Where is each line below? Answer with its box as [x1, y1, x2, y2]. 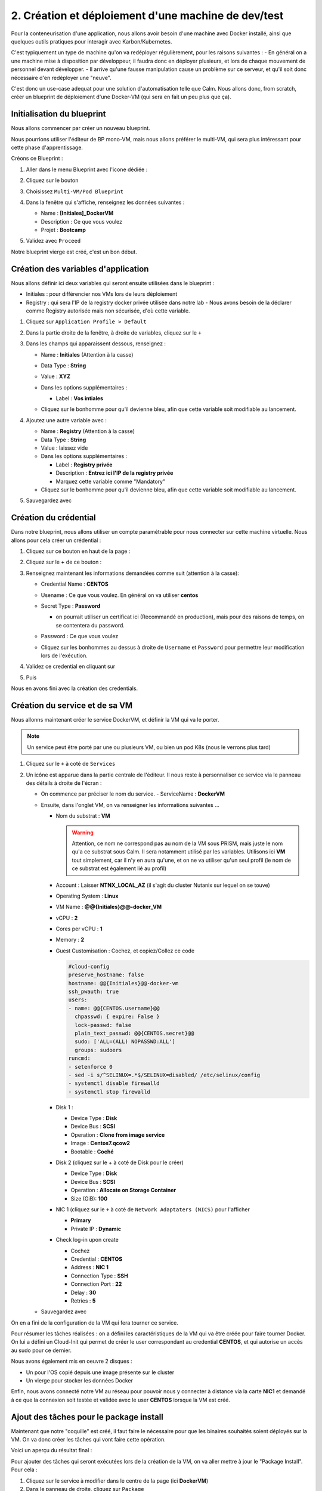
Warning [72, 829, 94, 836]
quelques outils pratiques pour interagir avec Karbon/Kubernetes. [11, 38, 172, 45]
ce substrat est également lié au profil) [72, 865, 167, 872]
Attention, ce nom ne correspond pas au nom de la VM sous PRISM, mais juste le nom [72, 840, 283, 847]
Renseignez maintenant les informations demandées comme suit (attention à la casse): [26, 570, 240, 577]
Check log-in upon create [55, 1236, 119, 1243]
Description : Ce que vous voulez [41, 218, 122, 225]
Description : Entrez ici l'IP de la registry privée [55, 469, 174, 477]
